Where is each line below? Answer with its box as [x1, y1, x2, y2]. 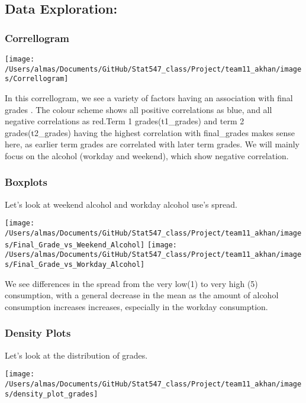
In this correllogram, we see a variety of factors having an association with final [5, 91, 293, 104]
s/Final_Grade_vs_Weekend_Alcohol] [5, 240, 145, 249]
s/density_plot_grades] [5, 389, 98, 398]
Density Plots [5, 325, 71, 340]
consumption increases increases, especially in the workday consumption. [5, 300, 268, 312]
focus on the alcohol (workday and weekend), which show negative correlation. [5, 149, 289, 162]
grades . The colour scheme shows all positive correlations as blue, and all [5, 103, 272, 115]
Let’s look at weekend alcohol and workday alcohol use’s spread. [5, 198, 237, 210]
